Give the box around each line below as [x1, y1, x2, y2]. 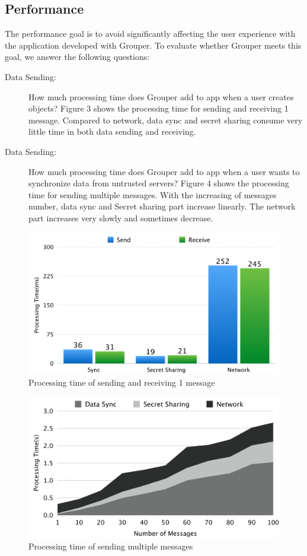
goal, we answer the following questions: [5, 50, 150, 63]
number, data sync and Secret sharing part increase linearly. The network [28, 200, 296, 212]
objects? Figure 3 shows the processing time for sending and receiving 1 [28, 102, 289, 115]
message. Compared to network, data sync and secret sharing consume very [28, 113, 303, 126]
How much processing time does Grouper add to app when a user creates [28, 90, 294, 103]
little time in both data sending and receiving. [28, 125, 196, 138]
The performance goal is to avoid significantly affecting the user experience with [5, 27, 296, 40]
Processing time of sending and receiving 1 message [28, 376, 215, 388]
